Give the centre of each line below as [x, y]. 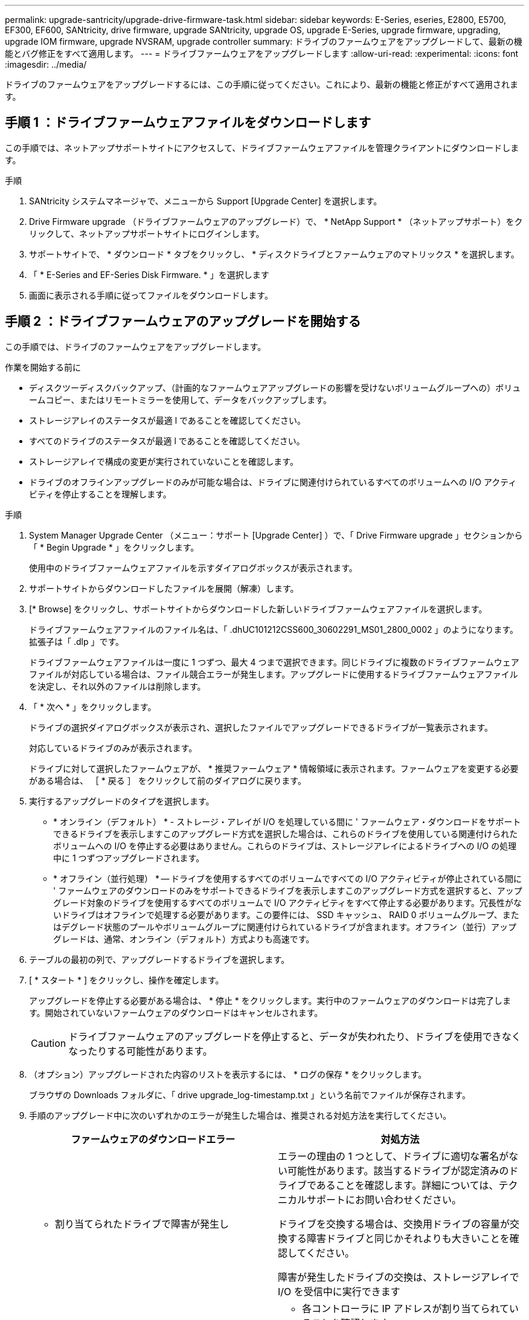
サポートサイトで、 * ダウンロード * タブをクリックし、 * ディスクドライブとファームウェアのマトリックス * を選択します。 [274, 254]
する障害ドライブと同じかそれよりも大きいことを [399, 1238]
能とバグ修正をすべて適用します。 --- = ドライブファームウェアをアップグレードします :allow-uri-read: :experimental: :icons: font [262, 53]
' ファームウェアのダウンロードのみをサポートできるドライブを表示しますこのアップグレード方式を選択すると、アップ [288, 890]
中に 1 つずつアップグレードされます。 [129, 858]
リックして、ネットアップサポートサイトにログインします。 [147, 233]
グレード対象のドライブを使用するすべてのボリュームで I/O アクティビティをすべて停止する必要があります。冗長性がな [288, 902]
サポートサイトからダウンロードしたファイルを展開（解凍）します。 [164, 588]
